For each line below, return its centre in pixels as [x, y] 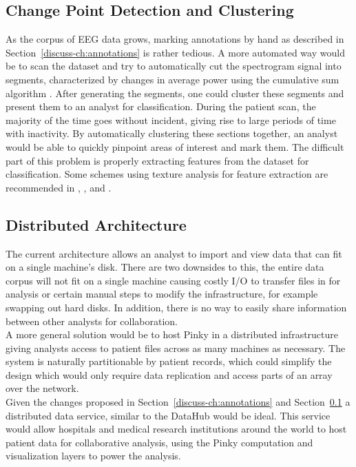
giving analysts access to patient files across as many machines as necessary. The [176, 347]
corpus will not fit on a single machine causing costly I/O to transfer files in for [173, 280]
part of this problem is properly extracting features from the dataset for [157, 160]
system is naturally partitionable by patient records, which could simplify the [169, 361]
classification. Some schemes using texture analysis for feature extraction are [167, 174]
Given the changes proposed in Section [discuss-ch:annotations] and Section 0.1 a [178, 402]
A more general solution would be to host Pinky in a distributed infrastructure [172, 334]
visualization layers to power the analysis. [93, 456]
